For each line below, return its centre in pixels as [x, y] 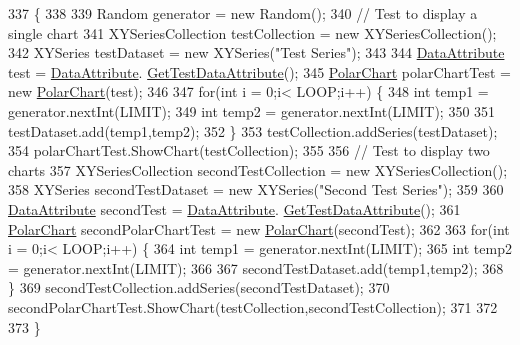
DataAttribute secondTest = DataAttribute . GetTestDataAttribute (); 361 [234, 208]
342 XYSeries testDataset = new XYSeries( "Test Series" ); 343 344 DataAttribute [256, 52]
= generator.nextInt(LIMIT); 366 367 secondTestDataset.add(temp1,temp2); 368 [256, 267]
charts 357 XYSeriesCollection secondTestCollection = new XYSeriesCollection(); [258, 169]
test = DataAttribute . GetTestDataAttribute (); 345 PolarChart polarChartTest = [259, 71]
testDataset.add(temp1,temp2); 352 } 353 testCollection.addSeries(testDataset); [253, 130]
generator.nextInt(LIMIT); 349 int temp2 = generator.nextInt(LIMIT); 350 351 [252, 110]
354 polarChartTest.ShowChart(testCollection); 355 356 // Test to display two [249, 150]
